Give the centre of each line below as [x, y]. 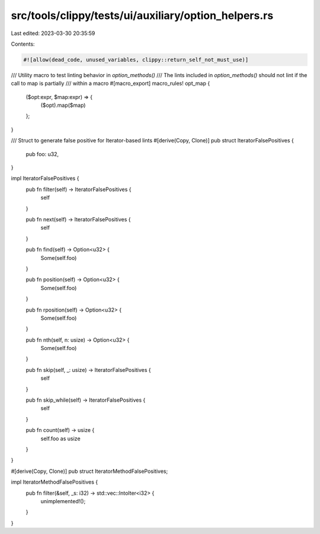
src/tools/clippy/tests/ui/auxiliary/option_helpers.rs [142, 15]
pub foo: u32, [42, 154]
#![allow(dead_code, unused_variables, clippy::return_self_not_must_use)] [136, 60]
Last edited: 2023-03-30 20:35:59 [53, 33]
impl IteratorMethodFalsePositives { [55, 482]
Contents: [23, 44]
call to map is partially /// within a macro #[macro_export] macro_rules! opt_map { [111, 84]
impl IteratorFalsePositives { [45, 179]
